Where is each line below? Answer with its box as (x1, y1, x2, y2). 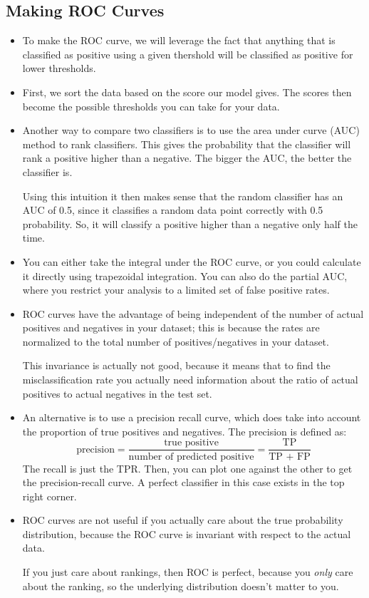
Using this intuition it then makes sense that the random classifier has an (22, 188, 343, 203)
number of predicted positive (128, 451, 254, 462)
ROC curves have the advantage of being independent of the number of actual (22, 306, 364, 321)
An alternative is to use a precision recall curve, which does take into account (22, 410, 361, 425)
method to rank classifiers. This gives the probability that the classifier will (22, 136, 351, 151)
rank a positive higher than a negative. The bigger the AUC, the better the (22, 150, 352, 165)
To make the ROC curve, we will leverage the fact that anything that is (22, 33, 336, 48)
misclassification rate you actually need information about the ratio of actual (22, 372, 358, 387)
